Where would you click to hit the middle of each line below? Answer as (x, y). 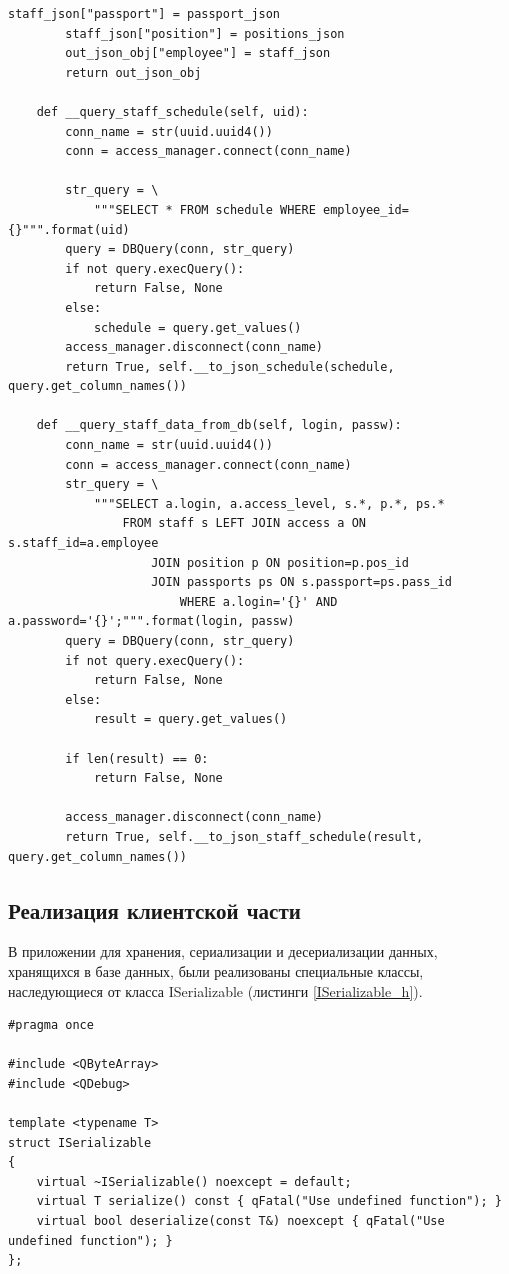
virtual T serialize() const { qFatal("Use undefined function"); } (269, 1201)
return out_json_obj (133, 72)
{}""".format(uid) (69, 229)
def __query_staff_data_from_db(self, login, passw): (219, 425)
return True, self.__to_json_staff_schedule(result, (244, 836)
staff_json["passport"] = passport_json (144, 14)
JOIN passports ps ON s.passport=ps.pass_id (301, 582)
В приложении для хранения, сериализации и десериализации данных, (223, 951)
